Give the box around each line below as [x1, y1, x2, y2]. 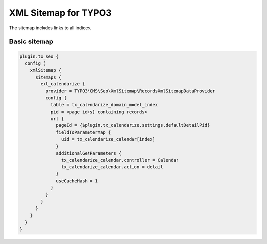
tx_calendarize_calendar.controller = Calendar [61, 157, 179, 163]
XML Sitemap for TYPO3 [9, 7, 112, 18]
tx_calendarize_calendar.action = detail [61, 164, 163, 170]
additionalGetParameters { [56, 151, 122, 156]
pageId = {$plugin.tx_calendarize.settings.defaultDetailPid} [56, 122, 210, 128]
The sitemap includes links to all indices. [9, 25, 91, 31]
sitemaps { [35, 74, 62, 80]
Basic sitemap [9, 38, 54, 46]
